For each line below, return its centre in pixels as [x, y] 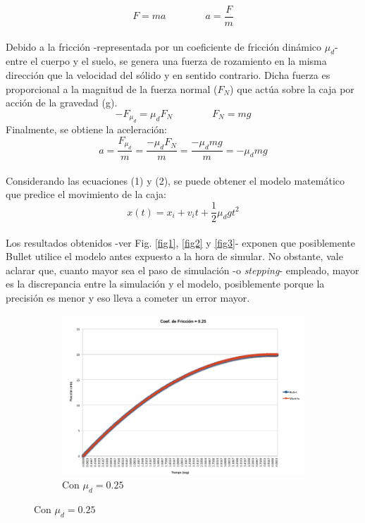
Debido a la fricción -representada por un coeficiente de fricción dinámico [164, 46]
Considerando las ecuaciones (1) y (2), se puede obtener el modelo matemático [175, 180]
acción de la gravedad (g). [62, 103]
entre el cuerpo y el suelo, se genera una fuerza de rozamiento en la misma [166, 61]
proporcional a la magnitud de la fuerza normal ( [112, 88]
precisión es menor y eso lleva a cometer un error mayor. [128, 298]
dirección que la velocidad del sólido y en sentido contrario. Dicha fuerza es [168, 75]
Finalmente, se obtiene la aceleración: [86, 129]
